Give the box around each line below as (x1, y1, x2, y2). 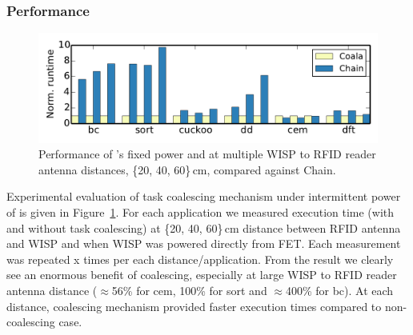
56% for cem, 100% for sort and (111, 282, 267, 299)
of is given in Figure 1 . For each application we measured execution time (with (6, 204, 395, 221)
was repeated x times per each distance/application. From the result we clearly (6, 250, 394, 267)
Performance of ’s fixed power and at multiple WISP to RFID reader (38, 146, 376, 162)
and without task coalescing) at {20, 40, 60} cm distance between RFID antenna (6, 219, 401, 236)
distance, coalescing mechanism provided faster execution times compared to (6, 297, 382, 314)
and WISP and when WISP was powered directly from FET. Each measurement (6, 235, 401, 252)
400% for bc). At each (285, 282, 394, 299)
